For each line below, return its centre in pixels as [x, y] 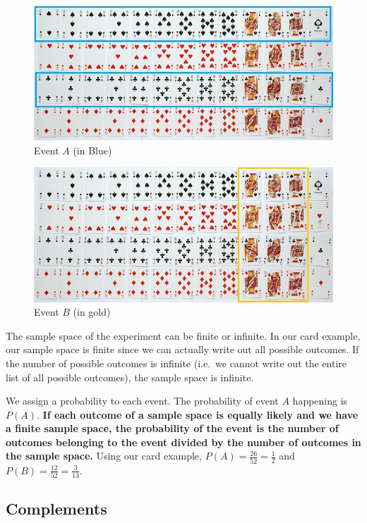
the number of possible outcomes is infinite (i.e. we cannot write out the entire [176, 363]
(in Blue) [92, 150]
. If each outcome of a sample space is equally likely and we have [197, 414]
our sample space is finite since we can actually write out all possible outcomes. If [182, 349]
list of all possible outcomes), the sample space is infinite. [130, 377]
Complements [56, 509]
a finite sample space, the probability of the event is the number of [172, 428]
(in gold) [92, 312]
